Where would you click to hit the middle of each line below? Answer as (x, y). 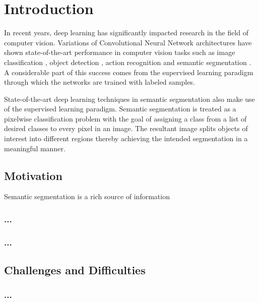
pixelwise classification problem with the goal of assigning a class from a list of (125, 118)
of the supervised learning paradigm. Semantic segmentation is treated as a (120, 109)
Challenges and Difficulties (75, 270)
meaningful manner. (35, 148)
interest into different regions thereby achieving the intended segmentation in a (126, 138)
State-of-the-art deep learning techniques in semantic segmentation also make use (129, 99)
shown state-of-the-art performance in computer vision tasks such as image (120, 52)
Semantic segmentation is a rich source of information (87, 196)
